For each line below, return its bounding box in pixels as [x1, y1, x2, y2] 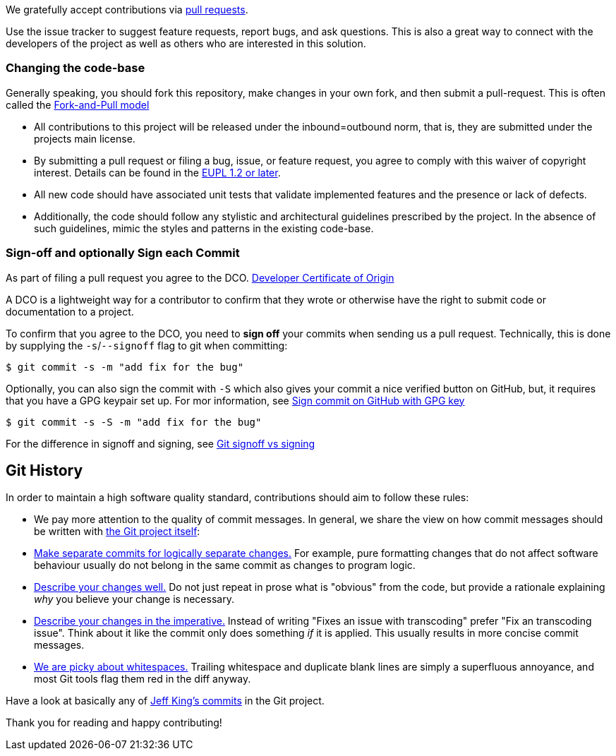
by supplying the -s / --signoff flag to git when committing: [6, 339, 288, 352]
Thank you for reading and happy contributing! [6, 716, 222, 729]
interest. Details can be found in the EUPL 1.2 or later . [34, 166, 281, 179]
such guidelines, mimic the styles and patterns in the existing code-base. [34, 222, 374, 234]
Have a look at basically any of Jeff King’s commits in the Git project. [6, 695, 325, 707]
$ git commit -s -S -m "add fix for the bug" [6, 416, 262, 428]
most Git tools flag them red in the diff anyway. [34, 673, 251, 685]
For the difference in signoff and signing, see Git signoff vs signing [6, 437, 315, 450]
